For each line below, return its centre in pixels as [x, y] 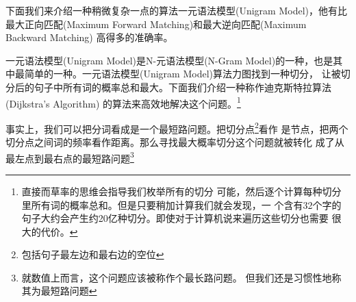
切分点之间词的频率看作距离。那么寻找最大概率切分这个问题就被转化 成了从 [175, 142]
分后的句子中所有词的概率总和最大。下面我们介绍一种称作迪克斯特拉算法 [168, 87]
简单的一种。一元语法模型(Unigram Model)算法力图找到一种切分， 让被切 [187, 74]
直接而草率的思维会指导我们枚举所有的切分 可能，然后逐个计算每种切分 [181, 191]
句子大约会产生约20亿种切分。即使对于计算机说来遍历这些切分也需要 [175, 218]
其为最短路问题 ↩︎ [59, 291]
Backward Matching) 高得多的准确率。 [89, 37]
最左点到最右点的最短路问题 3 [70, 157]
